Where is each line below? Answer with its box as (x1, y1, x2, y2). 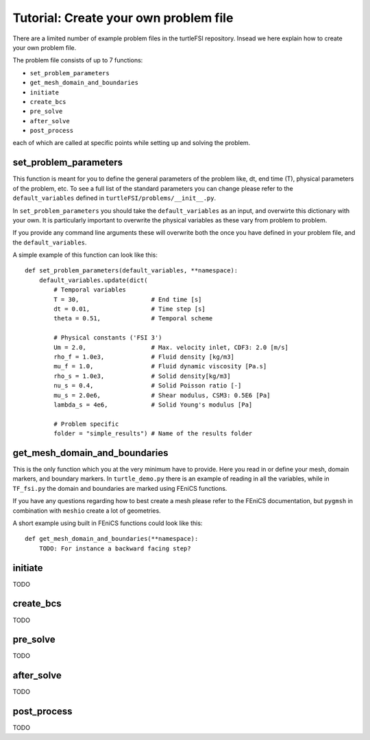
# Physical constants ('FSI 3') (53, 334, 162, 342)
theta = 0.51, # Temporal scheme (53, 315, 213, 322)
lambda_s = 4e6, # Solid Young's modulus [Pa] (53, 400, 253, 409)
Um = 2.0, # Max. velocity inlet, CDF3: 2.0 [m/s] (53, 343, 289, 351)
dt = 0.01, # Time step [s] (53, 305, 206, 313)
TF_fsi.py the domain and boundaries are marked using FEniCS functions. (12, 484, 227, 492)
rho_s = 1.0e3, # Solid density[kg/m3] (53, 372, 231, 380)
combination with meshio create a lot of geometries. (12, 507, 161, 515)
